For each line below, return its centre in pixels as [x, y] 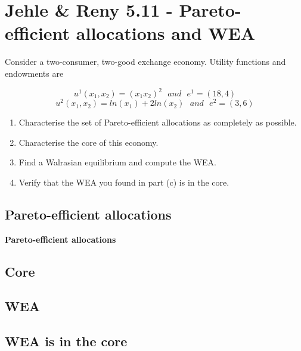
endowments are [34, 73]
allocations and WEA [166, 33]
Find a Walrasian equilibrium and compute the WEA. [117, 162]
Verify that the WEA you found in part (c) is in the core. [124, 182]
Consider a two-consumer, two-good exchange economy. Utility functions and [145, 62]
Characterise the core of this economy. [89, 142]
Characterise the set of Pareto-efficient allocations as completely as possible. [158, 122]
